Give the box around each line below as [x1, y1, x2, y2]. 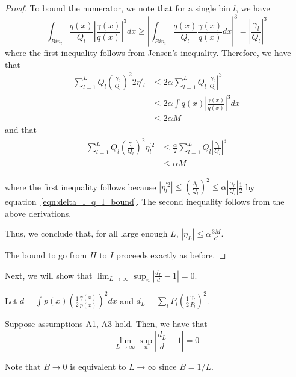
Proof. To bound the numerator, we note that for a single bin [5, 2, 231, 14]
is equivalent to [70, 360, 126, 372]
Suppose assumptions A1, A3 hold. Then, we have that [5, 317, 208, 330]
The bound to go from [5, 249, 87, 261]
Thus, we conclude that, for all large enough [5, 227, 168, 240]
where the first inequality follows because [5, 180, 156, 193]
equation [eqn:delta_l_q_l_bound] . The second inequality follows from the [5, 195, 285, 208]
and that [5, 123, 37, 136]
